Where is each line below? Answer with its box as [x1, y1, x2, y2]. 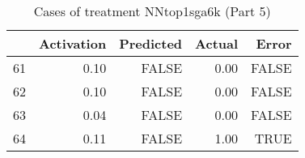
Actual [195, 34, 239, 53]
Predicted [119, 34, 183, 53]
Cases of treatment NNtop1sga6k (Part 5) [33, 2, 271, 20]
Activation [39, 34, 107, 53]
